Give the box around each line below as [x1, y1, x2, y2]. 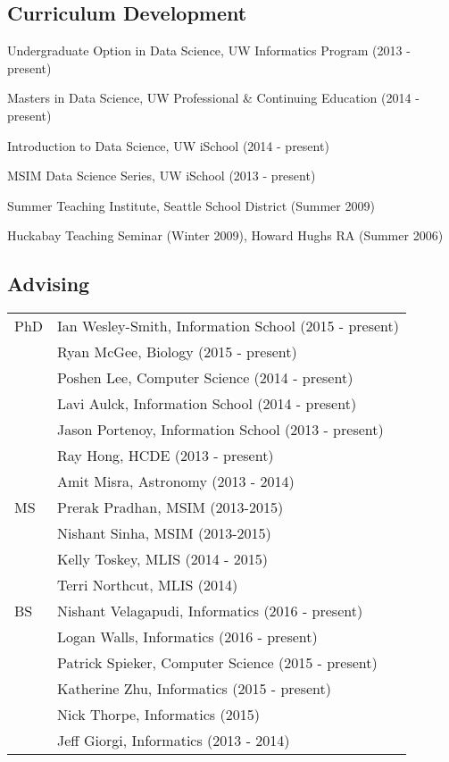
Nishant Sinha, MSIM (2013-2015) [57, 523, 271, 544]
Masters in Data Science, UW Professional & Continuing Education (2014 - [7, 88, 420, 107]
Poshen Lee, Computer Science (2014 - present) [57, 367, 353, 389]
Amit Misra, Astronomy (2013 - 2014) [57, 471, 295, 492]
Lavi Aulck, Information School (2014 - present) [57, 393, 357, 414]
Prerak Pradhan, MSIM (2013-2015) [57, 497, 284, 518]
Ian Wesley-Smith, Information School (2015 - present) [57, 315, 399, 337]
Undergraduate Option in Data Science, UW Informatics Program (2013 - [7, 41, 411, 60]
